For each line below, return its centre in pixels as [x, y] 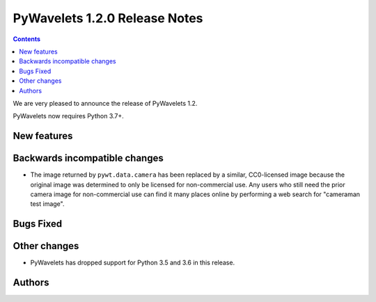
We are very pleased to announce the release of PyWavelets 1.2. [105, 103]
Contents [27, 39]
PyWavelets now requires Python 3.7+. [69, 116]
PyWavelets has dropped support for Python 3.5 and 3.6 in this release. [133, 263]
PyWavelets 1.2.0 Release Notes [108, 18]
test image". [47, 204]
